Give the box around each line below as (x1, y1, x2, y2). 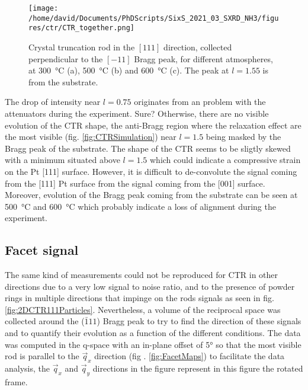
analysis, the (5, 362, 50, 375)
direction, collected (163, 40, 232, 53)
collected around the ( (5, 315, 85, 327)
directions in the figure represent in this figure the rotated (92, 362, 303, 375)
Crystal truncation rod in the (28, 40, 135, 53)
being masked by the (206, 130, 281, 143)
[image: (28, 4, 59, 12)
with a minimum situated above (5, 154, 120, 166)
